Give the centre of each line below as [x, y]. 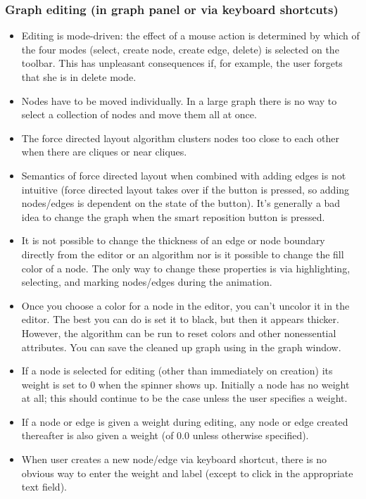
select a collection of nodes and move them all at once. [139, 114]
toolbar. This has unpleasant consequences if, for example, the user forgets [182, 63]
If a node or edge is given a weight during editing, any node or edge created [185, 421]
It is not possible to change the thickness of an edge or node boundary [173, 240]
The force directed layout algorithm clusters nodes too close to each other [180, 138]
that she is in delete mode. [79, 77]
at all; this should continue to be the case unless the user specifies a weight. [184, 398]
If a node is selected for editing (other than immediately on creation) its [177, 371]
